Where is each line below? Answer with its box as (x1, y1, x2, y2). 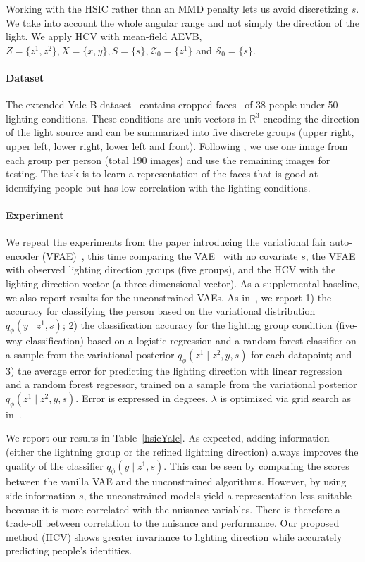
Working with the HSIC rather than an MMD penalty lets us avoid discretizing (6, 1, 348, 15)
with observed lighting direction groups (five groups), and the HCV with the (6, 262, 336, 277)
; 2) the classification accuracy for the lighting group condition (62, 317, 333, 332)
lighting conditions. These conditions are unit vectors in (6, 111, 247, 125)
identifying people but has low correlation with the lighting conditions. (6, 180, 311, 194)
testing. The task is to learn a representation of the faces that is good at (6, 166, 318, 181)
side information (6, 488, 76, 503)
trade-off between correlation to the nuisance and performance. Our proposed (6, 516, 340, 530)
